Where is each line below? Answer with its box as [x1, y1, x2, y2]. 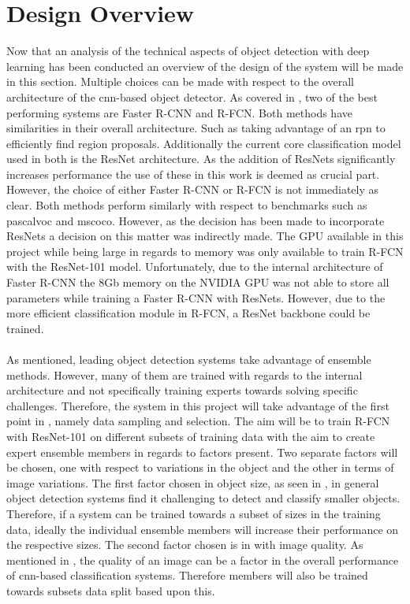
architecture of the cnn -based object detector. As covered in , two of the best [6, 88, 378, 105]
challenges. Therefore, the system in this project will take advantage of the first [6, 397, 389, 413]
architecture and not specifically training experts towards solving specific [6, 382, 358, 398]
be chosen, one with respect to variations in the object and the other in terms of [6, 459, 394, 476]
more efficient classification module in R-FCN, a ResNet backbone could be [6, 305, 371, 321]
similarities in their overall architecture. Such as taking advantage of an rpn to [6, 120, 386, 136]
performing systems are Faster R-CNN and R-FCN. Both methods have [6, 104, 352, 120]
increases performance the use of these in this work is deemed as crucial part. [6, 165, 380, 182]
